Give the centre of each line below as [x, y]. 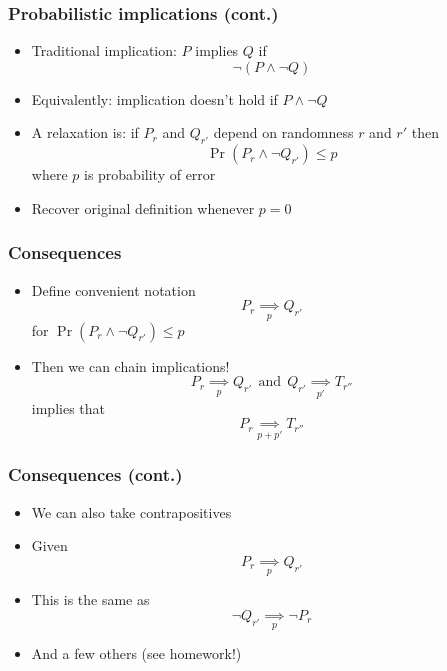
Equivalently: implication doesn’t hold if [154, 98]
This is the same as [90, 599]
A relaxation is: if [85, 132]
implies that [68, 407]
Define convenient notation [113, 289]
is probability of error [149, 174]
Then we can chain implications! [130, 365]
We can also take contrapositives [131, 511]
